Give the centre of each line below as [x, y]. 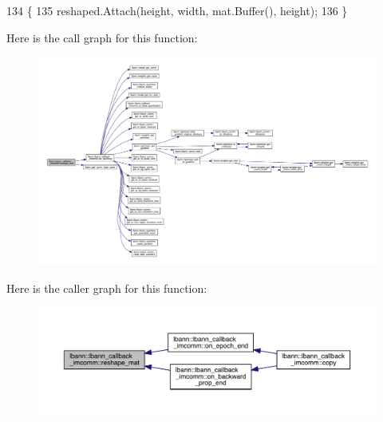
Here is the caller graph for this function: [107, 288]
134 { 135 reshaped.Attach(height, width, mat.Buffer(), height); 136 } [177, 10]
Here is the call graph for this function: [102, 37]
